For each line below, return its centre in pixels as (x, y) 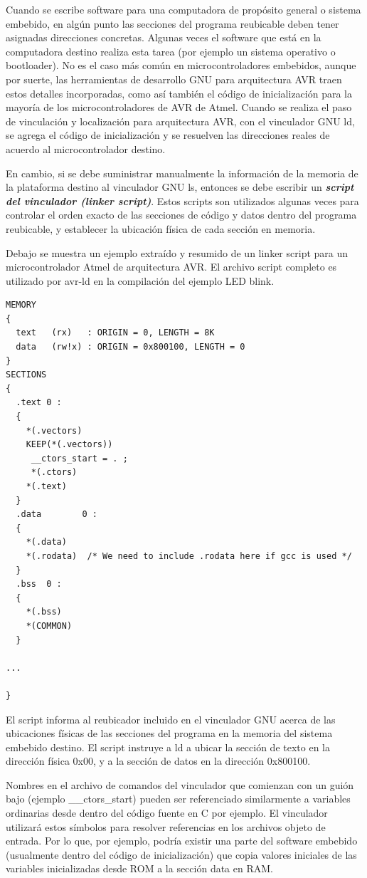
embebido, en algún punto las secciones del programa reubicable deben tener (172, 23)
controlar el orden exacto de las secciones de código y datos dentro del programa (181, 215)
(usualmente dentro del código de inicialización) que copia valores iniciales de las (181, 854)
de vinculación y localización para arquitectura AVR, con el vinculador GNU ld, (180, 121)
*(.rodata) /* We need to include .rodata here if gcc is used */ (189, 556)
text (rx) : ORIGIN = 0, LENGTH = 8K (115, 333)
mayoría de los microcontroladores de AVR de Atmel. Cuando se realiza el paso (179, 107)
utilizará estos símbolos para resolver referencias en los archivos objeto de (166, 826)
